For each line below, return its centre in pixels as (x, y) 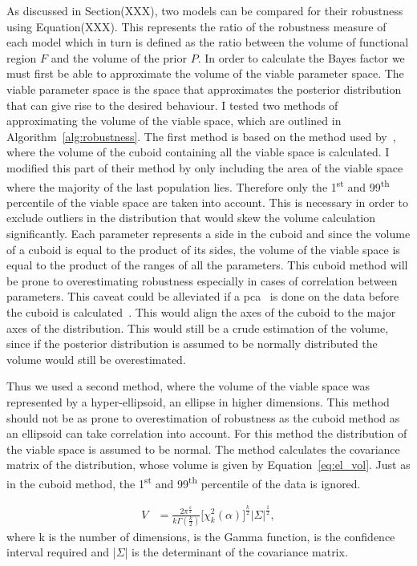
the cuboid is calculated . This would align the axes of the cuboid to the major (201, 311)
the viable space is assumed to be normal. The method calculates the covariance (203, 449)
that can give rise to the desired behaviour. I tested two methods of (172, 105)
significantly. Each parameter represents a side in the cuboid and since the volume (208, 233)
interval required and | (61, 552)
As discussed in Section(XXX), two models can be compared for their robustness (205, 10)
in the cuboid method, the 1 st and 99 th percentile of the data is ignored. (184, 482)
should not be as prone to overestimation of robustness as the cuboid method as (203, 417)
